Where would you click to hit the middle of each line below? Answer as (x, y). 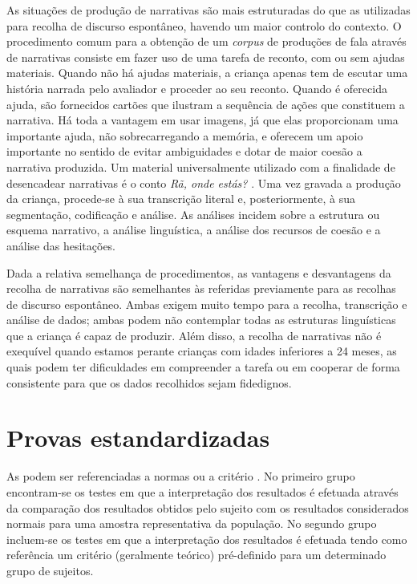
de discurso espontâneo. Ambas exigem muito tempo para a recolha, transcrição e (207, 304)
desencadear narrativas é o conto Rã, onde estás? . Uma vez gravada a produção (204, 182)
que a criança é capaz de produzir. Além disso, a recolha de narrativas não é (194, 335)
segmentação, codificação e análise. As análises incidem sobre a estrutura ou (193, 214)
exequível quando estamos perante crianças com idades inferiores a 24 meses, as (202, 351)
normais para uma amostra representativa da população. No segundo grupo (192, 523)
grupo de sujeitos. (50, 570)
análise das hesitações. (61, 245)
